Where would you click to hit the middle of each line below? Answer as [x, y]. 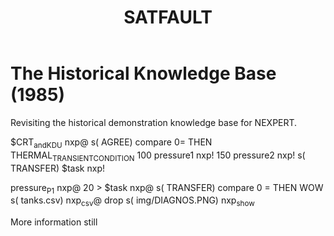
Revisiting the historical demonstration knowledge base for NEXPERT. [154, 122]
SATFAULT [168, 17]
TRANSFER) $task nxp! [57, 168]
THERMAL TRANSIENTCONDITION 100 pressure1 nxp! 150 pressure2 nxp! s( [158, 156]
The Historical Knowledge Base [143, 73]
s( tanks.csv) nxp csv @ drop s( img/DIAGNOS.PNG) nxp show [132, 201]
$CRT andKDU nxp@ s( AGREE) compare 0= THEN [111, 143]
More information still [54, 222]
